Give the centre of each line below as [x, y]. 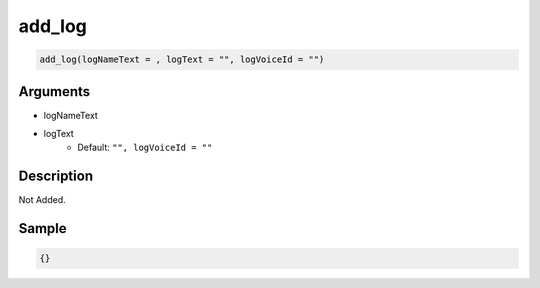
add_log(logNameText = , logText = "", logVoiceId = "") [182, 59]
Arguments [54, 91]
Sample [42, 228]
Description [56, 176]
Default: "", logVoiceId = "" [145, 147]
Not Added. [42, 200]
